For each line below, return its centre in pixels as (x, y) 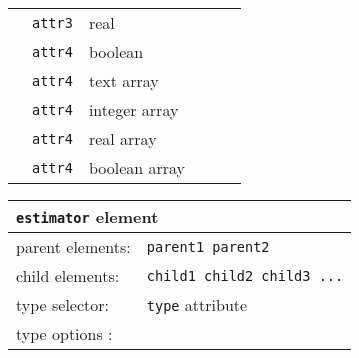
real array (122, 138)
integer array (133, 109)
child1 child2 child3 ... (245, 275)
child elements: (68, 275)
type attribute (197, 304)
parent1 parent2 (208, 246)
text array (123, 80)
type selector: (63, 304)
